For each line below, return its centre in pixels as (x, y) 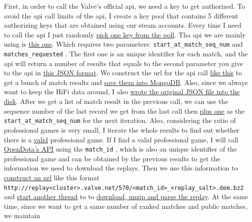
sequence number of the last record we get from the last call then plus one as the (124, 111)
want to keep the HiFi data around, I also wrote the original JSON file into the (122, 92)
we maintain (22, 215)
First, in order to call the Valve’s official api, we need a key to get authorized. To (125, 6)
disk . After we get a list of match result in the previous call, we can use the (116, 101)
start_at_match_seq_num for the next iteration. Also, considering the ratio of (120, 120)
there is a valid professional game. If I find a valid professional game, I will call (121, 139)
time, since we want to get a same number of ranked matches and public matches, (126, 206)
